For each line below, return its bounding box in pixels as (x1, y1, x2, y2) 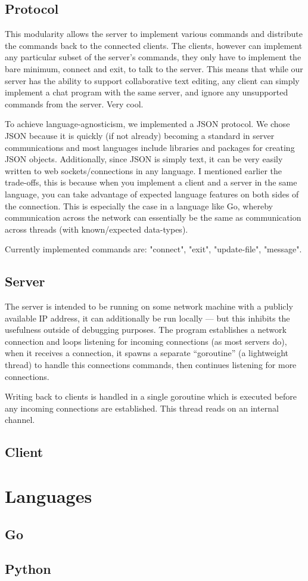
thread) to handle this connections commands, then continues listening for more (5, 359, 297, 371)
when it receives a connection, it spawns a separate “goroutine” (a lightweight (5, 347, 288, 359)
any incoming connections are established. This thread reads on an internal (5, 401, 279, 414)
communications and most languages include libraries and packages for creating (5, 141, 295, 153)
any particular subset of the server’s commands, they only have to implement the (5, 51, 301, 63)
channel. (5, 413, 35, 426)
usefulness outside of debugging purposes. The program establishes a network (5, 323, 287, 336)
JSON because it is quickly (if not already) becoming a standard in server (5, 129, 275, 141)
